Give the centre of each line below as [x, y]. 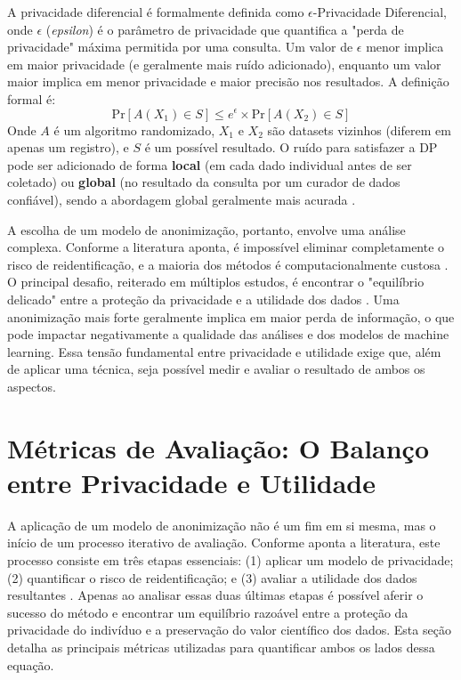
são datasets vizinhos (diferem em [359, 130]
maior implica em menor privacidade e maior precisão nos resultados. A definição [228, 81]
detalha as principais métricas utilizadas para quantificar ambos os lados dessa [221, 647]
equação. [31, 664]
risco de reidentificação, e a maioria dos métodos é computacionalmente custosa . [228, 264]
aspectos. [32, 386]
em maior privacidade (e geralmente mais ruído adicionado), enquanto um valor [224, 64]
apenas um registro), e [68, 147]
